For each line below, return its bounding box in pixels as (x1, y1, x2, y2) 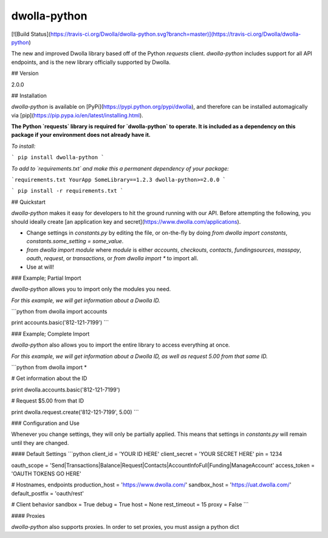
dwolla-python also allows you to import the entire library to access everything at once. (11, 341, 230, 349)
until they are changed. (11, 439, 69, 446)
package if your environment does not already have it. (11, 131, 151, 139)
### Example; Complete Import (11, 330, 90, 337)
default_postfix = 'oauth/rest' (11, 489, 84, 497)
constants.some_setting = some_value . (26, 238, 124, 245)
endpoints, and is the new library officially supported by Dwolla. (11, 58, 171, 66)
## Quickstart (11, 198, 46, 205)
